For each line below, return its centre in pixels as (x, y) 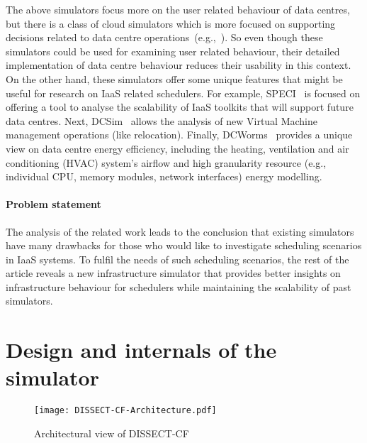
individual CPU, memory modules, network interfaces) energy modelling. (164, 176)
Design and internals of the (141, 350)
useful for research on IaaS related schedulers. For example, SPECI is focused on (183, 93)
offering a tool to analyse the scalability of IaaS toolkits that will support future (180, 107)
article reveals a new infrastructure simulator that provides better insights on (173, 273)
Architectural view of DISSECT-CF (112, 433)
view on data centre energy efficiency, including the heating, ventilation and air (177, 148)
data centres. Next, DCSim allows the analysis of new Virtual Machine (162, 120)
